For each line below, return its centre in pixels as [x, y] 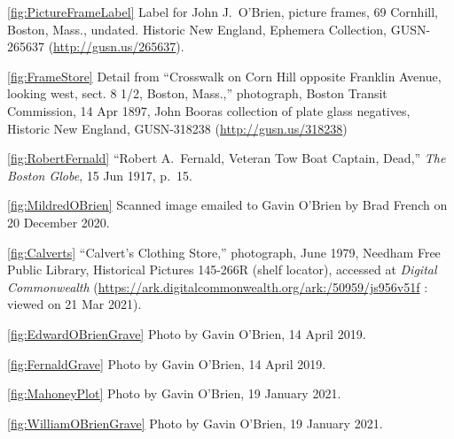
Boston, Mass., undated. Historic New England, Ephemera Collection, [197, 29]
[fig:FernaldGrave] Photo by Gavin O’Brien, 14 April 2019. [167, 363]
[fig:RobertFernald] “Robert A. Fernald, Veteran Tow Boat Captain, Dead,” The [227, 158]
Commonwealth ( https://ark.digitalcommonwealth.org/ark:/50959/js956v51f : [218, 286]
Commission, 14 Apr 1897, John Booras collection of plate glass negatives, [209, 110]
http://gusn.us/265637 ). [119, 46]
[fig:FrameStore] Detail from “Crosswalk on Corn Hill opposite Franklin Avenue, [224, 76]
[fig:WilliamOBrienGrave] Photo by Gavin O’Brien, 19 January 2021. [195, 423]
